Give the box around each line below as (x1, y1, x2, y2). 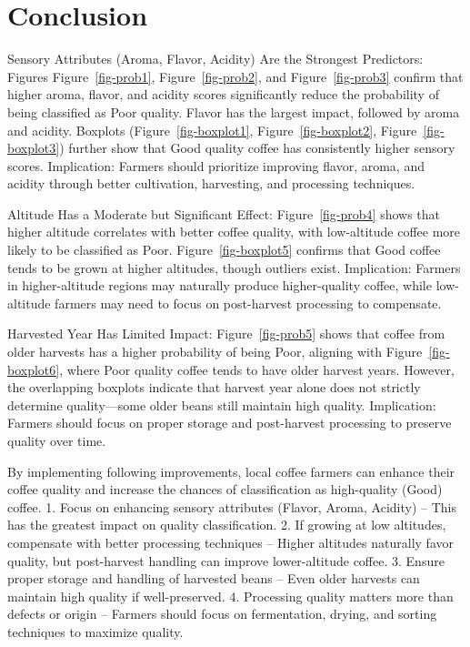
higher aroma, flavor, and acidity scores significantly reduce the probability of (7, 85, 439, 104)
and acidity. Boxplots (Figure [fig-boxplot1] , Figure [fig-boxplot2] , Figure (7, 120, 417, 139)
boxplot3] (7, 138, 60, 157)
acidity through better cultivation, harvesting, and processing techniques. (7, 174, 415, 193)
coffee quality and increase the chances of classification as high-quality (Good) (7, 480, 443, 499)
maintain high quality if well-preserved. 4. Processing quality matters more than (7, 586, 454, 605)
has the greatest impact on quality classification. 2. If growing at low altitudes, (7, 515, 446, 534)
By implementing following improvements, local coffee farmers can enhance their (7, 461, 455, 480)
